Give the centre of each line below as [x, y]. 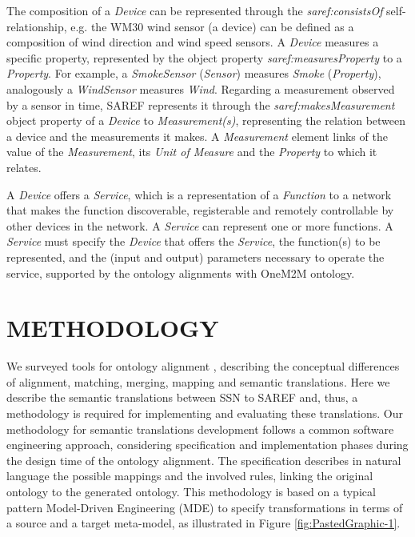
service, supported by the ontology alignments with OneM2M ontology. [181, 273]
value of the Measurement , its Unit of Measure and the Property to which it [192, 152]
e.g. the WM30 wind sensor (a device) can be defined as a [212, 26]
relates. [24, 167]
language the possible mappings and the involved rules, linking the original [190, 476]
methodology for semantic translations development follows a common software [200, 429]
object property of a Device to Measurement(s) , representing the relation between [206, 120]
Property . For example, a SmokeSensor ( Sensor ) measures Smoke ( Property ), [194, 73]
